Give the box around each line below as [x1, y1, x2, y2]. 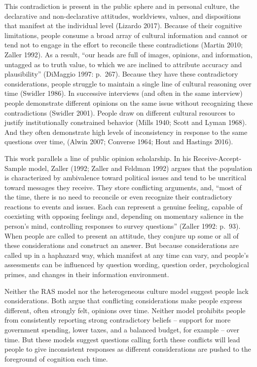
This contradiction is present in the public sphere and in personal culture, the [4, 1, 240, 11]
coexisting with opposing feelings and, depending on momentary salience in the [4, 211, 244, 221]
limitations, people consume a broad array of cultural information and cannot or [4, 30, 248, 40]
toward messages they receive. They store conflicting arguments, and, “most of [4, 182, 242, 192]
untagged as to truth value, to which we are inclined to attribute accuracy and [4, 59, 242, 69]
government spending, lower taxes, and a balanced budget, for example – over [4, 325, 239, 334]
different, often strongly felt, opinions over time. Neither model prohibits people [4, 305, 246, 315]
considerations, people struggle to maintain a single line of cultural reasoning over [4, 78, 252, 88]
